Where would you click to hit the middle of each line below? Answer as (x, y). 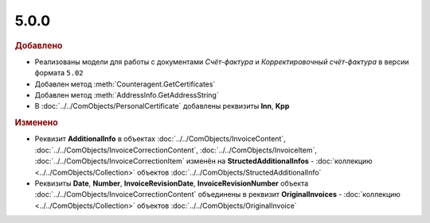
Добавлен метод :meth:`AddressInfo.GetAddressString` (127, 94)
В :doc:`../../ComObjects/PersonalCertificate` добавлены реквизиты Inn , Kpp (162, 106)
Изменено (37, 123)
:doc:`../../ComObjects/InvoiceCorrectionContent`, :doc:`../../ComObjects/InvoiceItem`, (176, 150)
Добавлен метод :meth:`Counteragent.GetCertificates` (125, 84)
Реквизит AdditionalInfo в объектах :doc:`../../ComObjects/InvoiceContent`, (160, 139)
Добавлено (39, 45)
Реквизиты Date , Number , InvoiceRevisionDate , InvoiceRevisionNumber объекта (172, 183)
